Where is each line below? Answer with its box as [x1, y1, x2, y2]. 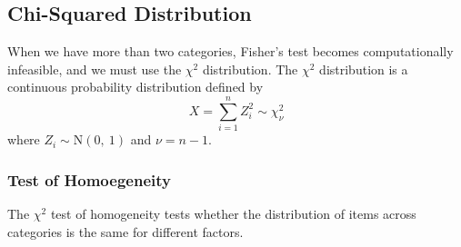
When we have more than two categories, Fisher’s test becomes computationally [7, 42, 454, 61]
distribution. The [202, 59, 298, 78]
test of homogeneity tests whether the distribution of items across [50, 203, 416, 222]
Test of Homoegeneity [7, 168, 171, 191]
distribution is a [319, 59, 408, 78]
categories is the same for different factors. [7, 222, 244, 241]
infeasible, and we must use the [7, 59, 182, 78]
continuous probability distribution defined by [7, 77, 264, 96]
